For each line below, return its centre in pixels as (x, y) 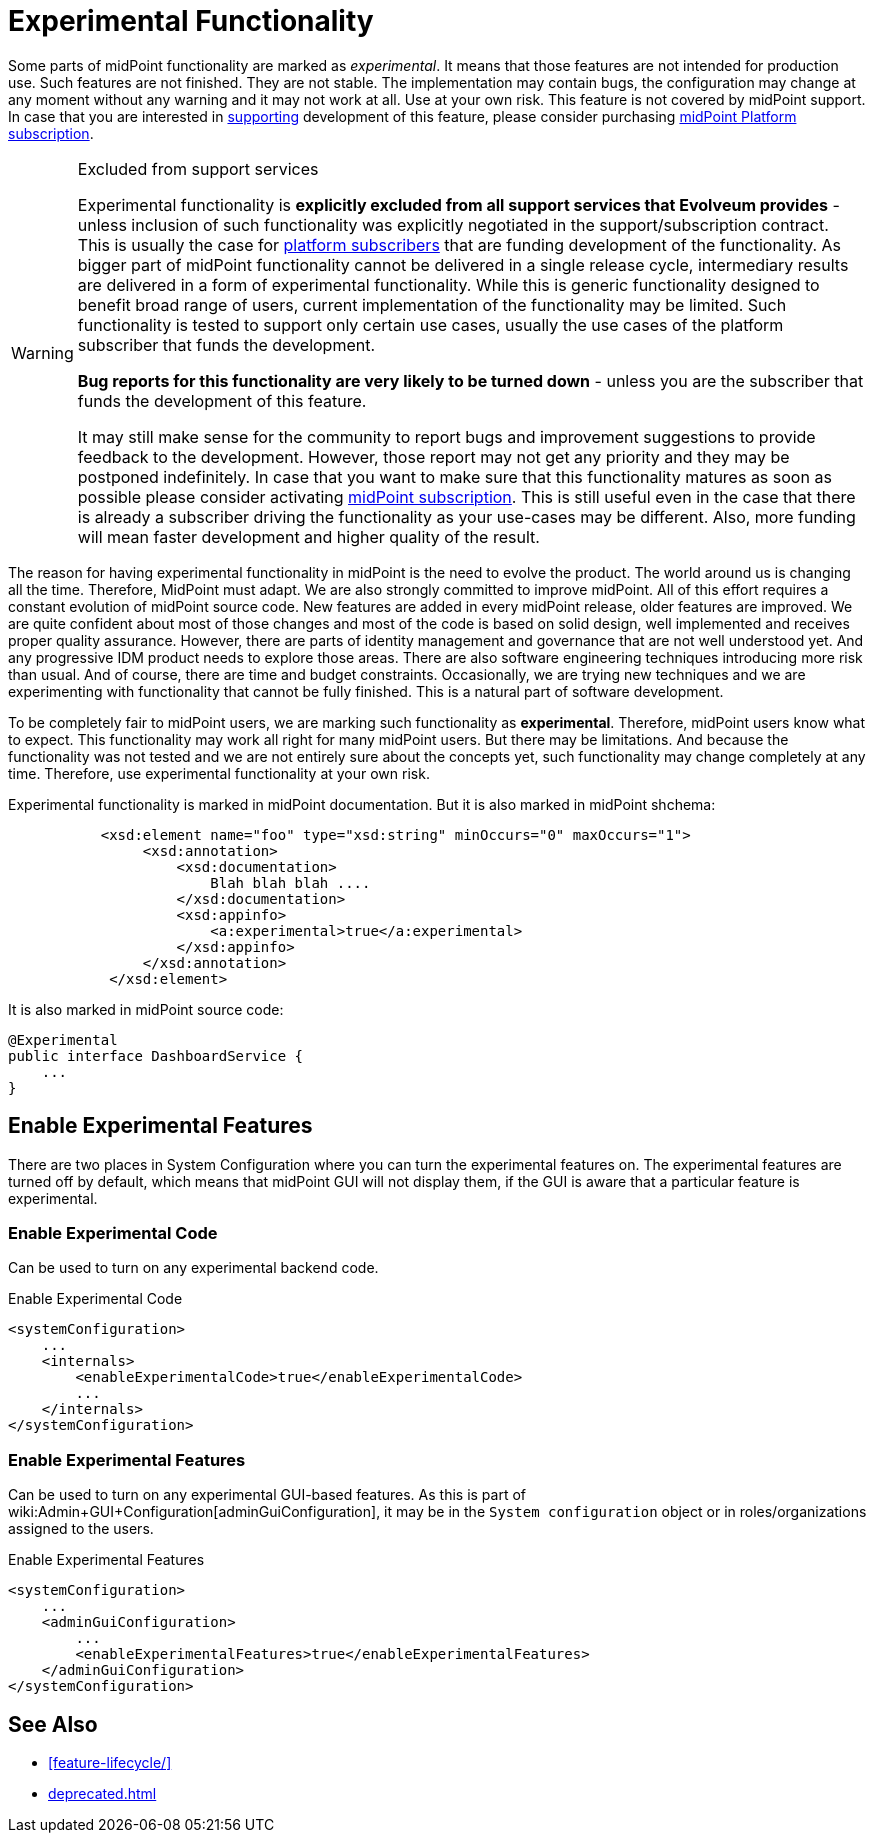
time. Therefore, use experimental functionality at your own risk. (219, 773)
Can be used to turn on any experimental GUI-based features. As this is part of (267, 1495)
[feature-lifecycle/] (110, 1762)
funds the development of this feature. (222, 400)
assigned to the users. (81, 1529)
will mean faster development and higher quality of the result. (308, 536)
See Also (53, 1724)
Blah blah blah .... (290, 882)
